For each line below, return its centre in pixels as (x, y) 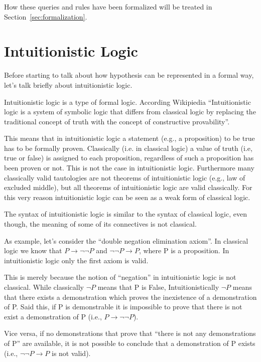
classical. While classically (44, 287)
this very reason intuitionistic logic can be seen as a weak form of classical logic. (127, 197)
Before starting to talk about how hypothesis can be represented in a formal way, (129, 75)
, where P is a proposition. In (184, 250)
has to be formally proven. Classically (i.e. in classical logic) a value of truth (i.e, (128, 148)
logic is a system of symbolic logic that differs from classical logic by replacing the (130, 112)
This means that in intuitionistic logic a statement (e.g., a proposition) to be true (129, 138)
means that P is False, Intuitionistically (158, 287)
